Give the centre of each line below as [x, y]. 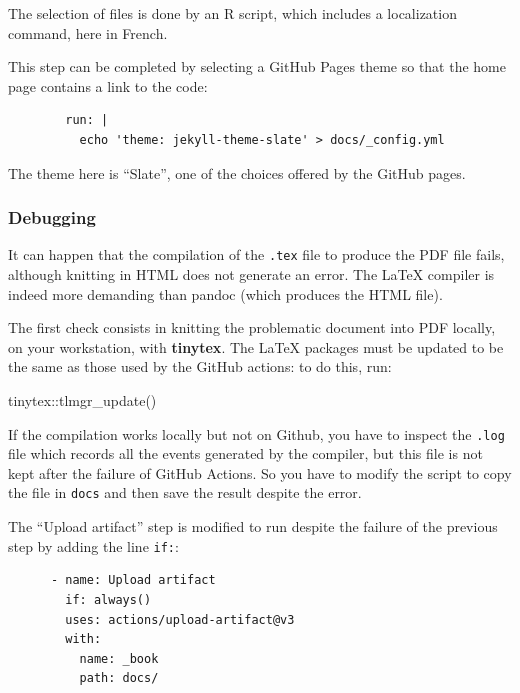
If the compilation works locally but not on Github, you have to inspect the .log [256, 433]
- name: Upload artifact [133, 580]
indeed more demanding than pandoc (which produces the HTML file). [225, 293]
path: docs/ [119, 678]
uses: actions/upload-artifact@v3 [180, 619]
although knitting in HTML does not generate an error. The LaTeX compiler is [251, 274]
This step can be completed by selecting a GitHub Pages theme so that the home [257, 66]
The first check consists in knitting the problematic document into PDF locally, [252, 327]
